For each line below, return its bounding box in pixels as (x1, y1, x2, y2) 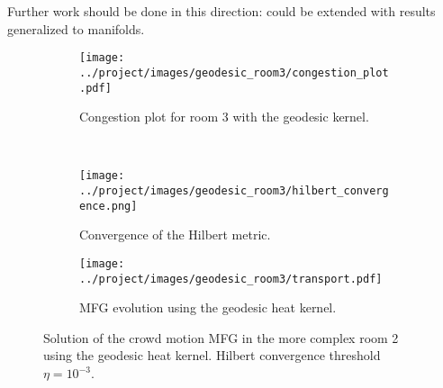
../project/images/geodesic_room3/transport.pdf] (79, 272, 383, 285)
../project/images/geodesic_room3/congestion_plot (79, 66, 389, 79)
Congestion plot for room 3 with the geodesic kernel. (79, 107, 369, 126)
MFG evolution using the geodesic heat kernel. (79, 298, 337, 317)
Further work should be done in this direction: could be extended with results (7, 2, 436, 20)
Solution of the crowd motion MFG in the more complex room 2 (43, 328, 399, 347)
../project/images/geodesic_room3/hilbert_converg (79, 185, 389, 197)
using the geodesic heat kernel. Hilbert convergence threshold (43, 346, 381, 365)
